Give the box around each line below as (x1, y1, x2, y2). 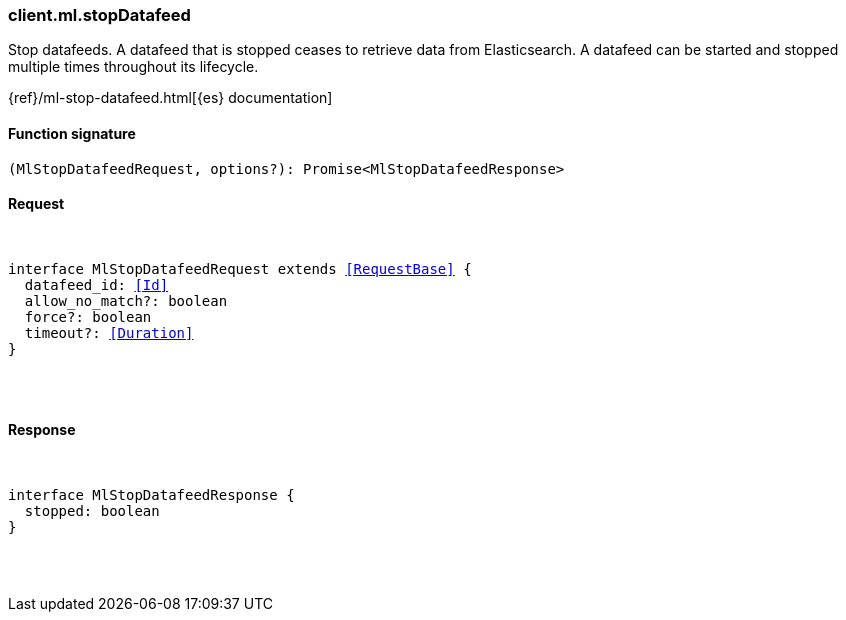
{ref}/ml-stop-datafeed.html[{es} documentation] (8, 89, 333, 107)
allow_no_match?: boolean (24, 292, 228, 309)
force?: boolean (24, 308, 152, 325)
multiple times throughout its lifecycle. (8, 58, 259, 76)
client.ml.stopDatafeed (8, 5, 191, 25)
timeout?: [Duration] (24, 324, 194, 341)
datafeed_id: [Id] (24, 276, 169, 293)
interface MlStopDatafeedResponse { (8, 487, 295, 504)
